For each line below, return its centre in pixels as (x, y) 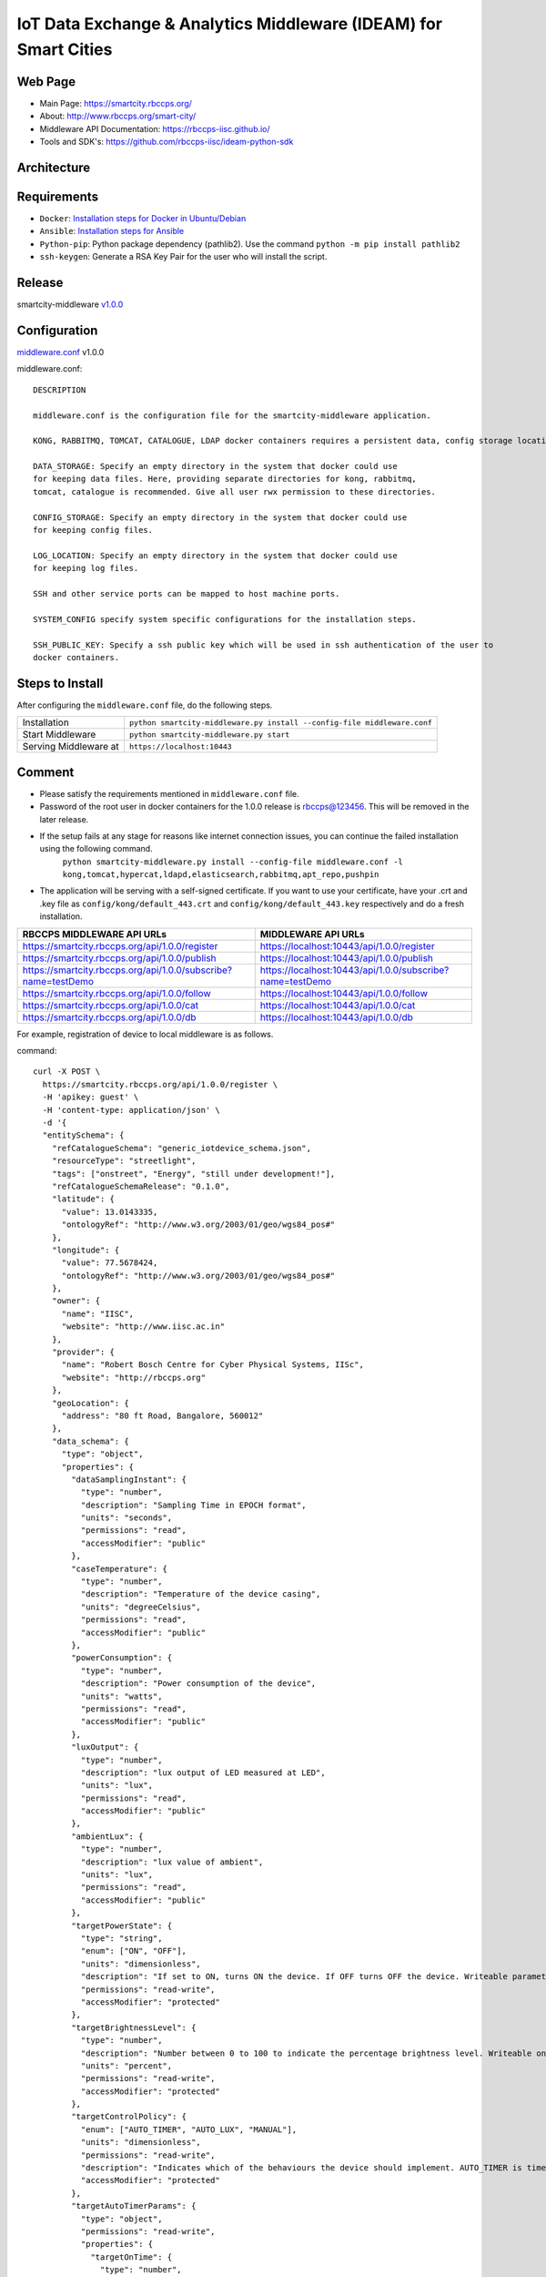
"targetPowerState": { (122, 1925)
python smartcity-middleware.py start (209, 735)
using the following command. (96, 849)
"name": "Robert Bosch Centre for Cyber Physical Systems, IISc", (212, 1365)
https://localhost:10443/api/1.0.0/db (337, 1017)
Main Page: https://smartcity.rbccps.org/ (116, 103)
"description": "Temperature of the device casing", (201, 1594)
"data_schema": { (90, 1441)
